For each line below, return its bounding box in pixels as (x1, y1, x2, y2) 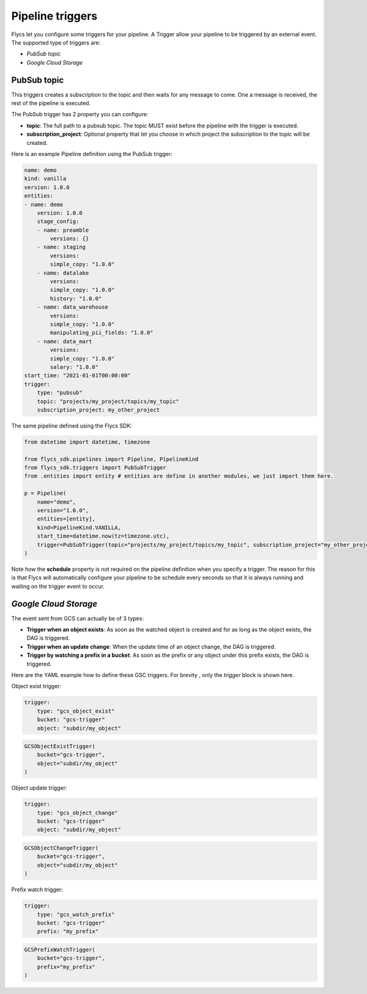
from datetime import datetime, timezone (24, 438, 150, 445)
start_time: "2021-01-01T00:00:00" (24, 372, 131, 379)
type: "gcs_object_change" (37, 809, 119, 816)
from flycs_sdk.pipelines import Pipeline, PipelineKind (24, 456, 199, 462)
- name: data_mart (37, 338, 92, 345)
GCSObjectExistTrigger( (24, 743, 96, 750)
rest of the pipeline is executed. (11, 100, 91, 107)
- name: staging (37, 243, 86, 251)
